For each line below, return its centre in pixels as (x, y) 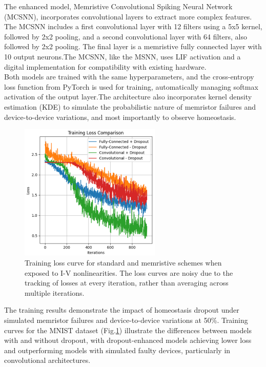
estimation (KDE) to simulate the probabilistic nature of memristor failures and (130, 106)
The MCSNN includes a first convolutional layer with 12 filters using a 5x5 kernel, (133, 26)
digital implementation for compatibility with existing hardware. (105, 66)
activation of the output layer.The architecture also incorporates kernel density (128, 97)
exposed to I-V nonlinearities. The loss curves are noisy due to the (129, 272)
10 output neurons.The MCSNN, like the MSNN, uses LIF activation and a (122, 56)
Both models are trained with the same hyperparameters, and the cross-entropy (129, 77)
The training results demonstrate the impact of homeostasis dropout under (122, 310)
